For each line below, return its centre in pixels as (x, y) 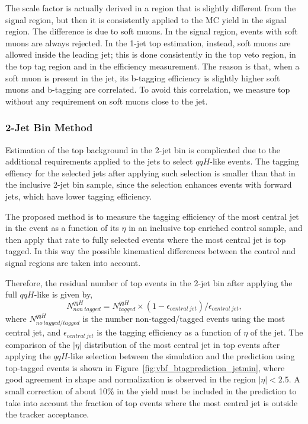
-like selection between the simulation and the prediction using (181, 356)
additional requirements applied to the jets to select (99, 161)
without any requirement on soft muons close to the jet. (107, 101)
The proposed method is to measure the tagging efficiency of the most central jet (152, 216)
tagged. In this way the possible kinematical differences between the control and (150, 251)
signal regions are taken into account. (73, 262)
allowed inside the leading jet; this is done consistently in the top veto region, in (151, 54)
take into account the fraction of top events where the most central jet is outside (152, 402)
